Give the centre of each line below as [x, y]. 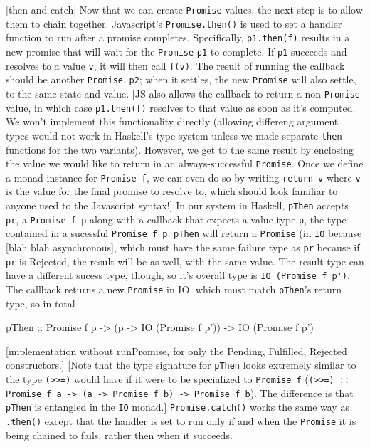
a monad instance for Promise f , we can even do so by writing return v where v [183, 177]
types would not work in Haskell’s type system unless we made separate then [174, 135]
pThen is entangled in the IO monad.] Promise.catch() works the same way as [178, 407]
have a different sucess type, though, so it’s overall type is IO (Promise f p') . [178, 275]
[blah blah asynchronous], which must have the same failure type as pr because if [183, 247]
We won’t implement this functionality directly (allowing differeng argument [172, 121]
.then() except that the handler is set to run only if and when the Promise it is [181, 421]
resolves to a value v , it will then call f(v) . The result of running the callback [175, 65]
